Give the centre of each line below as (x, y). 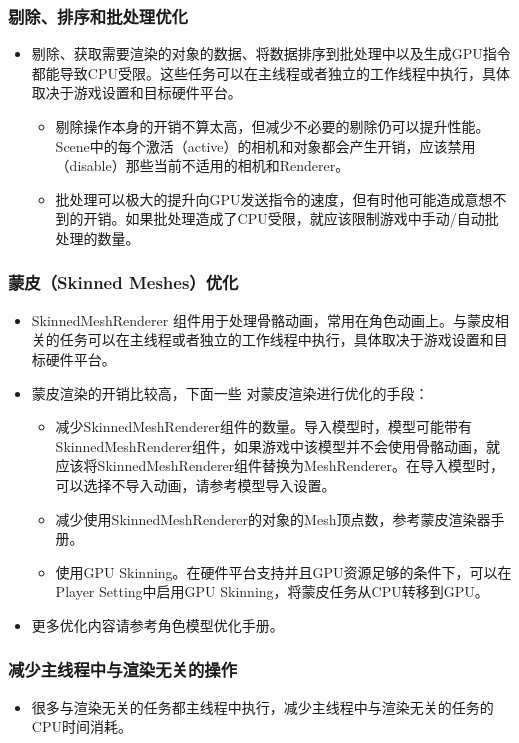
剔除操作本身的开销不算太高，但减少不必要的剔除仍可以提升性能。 (272, 126)
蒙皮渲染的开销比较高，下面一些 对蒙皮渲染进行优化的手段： (230, 392)
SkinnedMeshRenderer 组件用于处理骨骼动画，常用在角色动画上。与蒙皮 (263, 319)
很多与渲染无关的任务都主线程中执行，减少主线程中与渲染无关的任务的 (262, 706)
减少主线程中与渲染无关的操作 (123, 669)
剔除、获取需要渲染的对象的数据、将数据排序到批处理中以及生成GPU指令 (271, 53)
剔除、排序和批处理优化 (98, 15)
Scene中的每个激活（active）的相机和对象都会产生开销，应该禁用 (265, 145)
